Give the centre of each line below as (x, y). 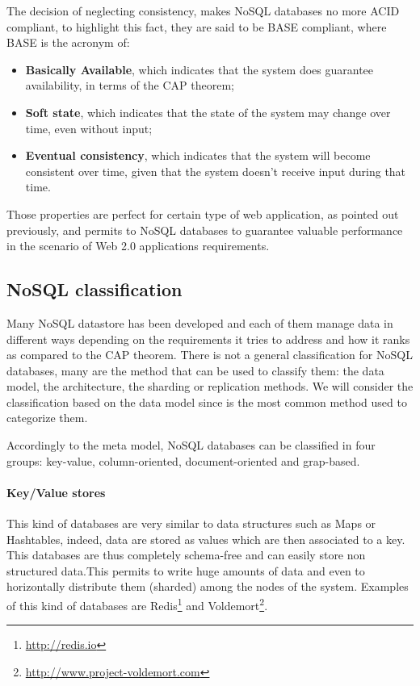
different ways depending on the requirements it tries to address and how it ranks (208, 339)
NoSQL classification (94, 289)
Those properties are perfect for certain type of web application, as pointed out (203, 213)
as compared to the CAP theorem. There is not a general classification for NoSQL (210, 355)
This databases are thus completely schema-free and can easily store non (186, 555)
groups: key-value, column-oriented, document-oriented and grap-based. (183, 460)
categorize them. (47, 418)
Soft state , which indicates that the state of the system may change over (208, 112)
